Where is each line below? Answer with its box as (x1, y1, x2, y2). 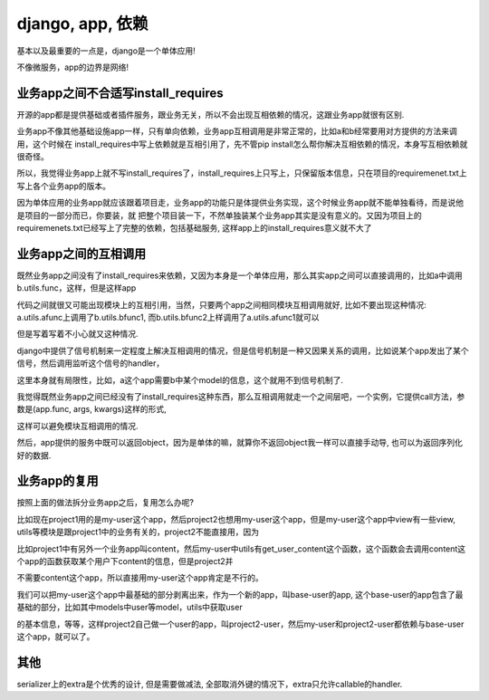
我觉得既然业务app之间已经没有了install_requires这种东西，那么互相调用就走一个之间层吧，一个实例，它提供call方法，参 (16, 391, 465, 402)
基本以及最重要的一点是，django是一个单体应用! (16, 45, 197, 56)
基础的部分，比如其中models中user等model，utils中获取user (16, 602, 244, 613)
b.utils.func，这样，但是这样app (16, 283, 137, 293)
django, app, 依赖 (16, 14, 149, 34)
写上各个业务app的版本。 (16, 180, 111, 191)
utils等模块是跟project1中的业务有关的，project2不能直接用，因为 (16, 526, 260, 538)
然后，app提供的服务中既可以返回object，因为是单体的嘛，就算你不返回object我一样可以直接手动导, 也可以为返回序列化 (16, 437, 464, 448)
